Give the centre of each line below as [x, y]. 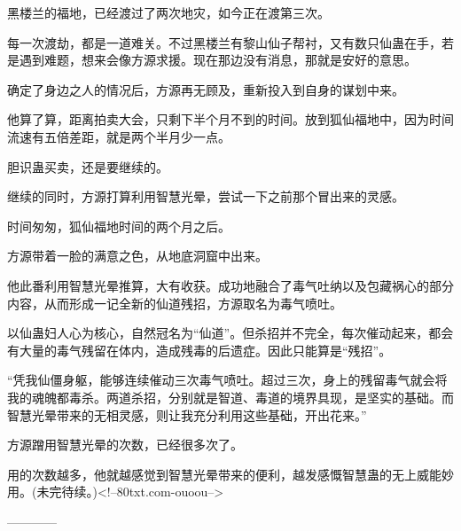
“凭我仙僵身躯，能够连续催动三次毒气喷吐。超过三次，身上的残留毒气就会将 [227, 380]
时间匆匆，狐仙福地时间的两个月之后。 [119, 226]
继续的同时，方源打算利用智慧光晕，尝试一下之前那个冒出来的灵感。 [206, 196]
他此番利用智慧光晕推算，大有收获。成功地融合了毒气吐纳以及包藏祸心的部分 [230, 285]
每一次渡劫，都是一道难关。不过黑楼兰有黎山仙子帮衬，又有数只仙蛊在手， [224, 42]
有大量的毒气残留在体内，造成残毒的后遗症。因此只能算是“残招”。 [199, 350]
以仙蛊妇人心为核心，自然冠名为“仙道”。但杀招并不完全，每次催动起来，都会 [230, 333]
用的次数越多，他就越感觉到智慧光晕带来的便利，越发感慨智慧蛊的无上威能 [224, 474]
